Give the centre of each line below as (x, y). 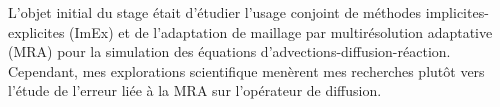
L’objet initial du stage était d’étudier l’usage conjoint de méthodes (215, 12)
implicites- (457, 12)
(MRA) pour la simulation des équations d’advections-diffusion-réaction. (229, 51)
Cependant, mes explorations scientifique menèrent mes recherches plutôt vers (246, 70)
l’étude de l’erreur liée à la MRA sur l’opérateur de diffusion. (195, 90)
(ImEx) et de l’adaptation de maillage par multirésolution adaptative (281, 31)
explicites (36, 31)
